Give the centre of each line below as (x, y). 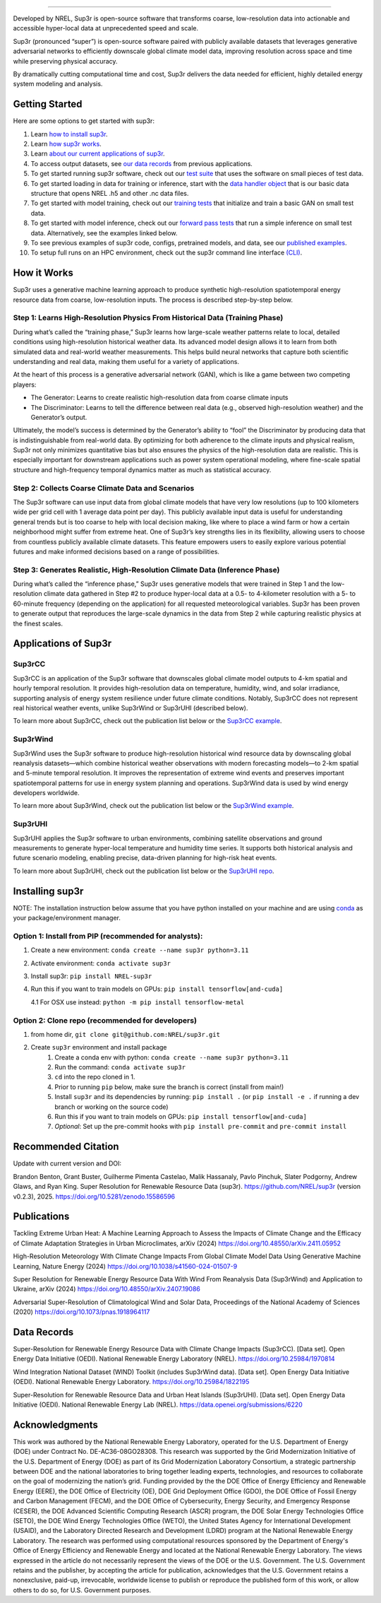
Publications (41, 1217)
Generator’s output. (59, 417)
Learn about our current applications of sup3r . (98, 154)
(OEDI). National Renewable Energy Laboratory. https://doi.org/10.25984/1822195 (131, 1382)
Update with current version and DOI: (67, 1163)
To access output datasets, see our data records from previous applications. (142, 163)
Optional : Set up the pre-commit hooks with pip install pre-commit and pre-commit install (201, 1127)
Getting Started (48, 104)
